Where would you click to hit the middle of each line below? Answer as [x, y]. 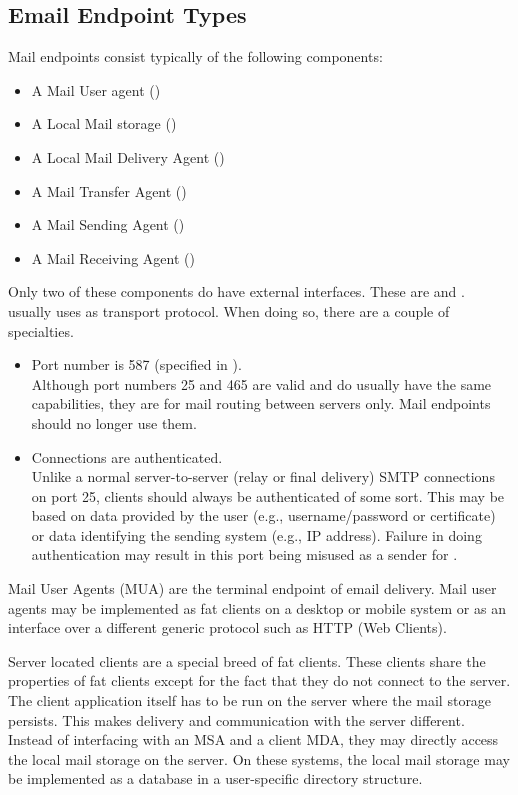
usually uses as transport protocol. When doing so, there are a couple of [229, 310]
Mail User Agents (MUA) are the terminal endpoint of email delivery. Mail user [252, 588]
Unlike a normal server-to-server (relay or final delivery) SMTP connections [263, 476]
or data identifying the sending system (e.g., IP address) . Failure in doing [256, 534]
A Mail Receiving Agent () [113, 257]
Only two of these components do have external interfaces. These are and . [236, 291]
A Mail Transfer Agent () [109, 190]
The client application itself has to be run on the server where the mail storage [250, 700]
